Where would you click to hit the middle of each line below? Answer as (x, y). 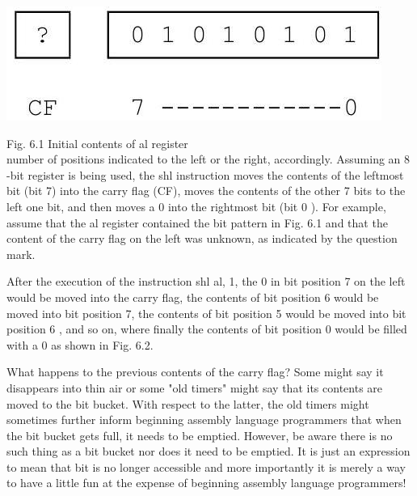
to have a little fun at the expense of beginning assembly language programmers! (206, 483)
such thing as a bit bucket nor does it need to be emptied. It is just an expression (208, 451)
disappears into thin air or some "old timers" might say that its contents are (195, 387)
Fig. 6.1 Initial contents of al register (97, 143)
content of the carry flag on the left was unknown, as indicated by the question (202, 238)
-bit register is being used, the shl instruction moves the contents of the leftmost (205, 174)
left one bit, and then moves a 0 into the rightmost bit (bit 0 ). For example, (196, 206)
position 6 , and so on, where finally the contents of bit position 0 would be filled (207, 329)
